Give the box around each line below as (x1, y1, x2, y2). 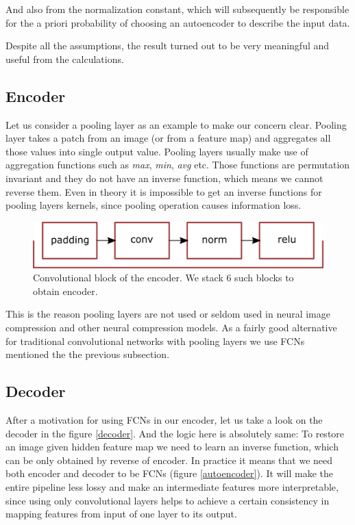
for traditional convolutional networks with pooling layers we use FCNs (5, 333, 305, 348)
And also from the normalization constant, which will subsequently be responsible (5, 2, 350, 16)
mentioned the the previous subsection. (5, 347, 170, 361)
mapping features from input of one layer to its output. (5, 507, 237, 521)
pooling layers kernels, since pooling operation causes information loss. (5, 198, 302, 212)
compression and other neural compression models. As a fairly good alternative (5, 320, 337, 335)
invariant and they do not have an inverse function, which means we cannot (5, 170, 323, 185)
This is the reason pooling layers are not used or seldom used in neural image (5, 307, 330, 321)
